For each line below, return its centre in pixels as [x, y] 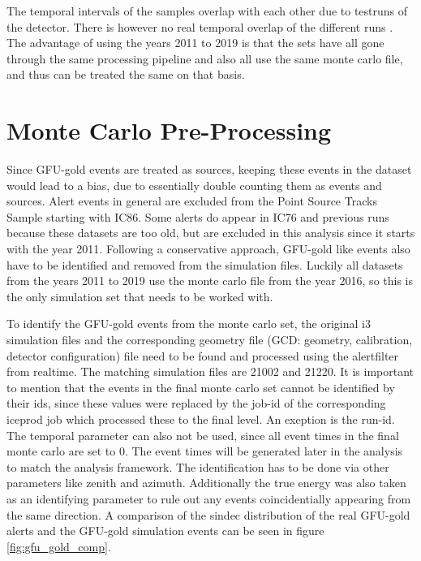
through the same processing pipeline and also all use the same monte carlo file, [205, 58]
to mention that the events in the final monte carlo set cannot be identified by [201, 387]
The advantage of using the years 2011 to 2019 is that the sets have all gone [195, 43]
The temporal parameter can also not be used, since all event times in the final [203, 435]
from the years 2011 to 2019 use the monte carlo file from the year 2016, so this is [210, 280]
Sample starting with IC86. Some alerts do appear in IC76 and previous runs [198, 216]
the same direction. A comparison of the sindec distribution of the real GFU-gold [208, 514]
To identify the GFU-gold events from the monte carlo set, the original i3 [189, 324]
